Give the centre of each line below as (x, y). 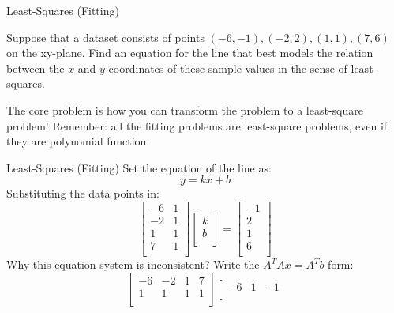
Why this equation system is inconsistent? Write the (133, 264)
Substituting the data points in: (83, 193)
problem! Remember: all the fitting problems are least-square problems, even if (197, 125)
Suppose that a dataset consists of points (105, 37)
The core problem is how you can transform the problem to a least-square (185, 109)
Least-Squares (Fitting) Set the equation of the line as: (139, 167)
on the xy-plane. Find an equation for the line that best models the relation (190, 53)
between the (36, 68)
